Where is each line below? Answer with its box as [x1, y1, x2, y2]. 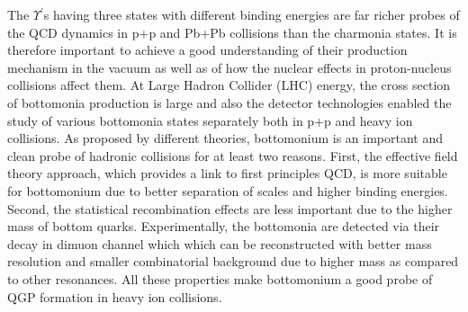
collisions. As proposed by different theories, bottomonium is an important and [7, 129, 444, 147]
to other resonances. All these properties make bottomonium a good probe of [7, 269, 433, 288]
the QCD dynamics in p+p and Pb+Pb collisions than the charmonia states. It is [7, 22, 457, 41]
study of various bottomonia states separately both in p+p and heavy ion [7, 111, 413, 129]
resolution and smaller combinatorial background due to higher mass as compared [7, 252, 459, 271]
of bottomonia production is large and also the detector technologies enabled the [7, 93, 452, 111]
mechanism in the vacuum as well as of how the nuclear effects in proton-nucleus [7, 58, 452, 76]
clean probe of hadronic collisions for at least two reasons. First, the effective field [7, 146, 458, 165]
